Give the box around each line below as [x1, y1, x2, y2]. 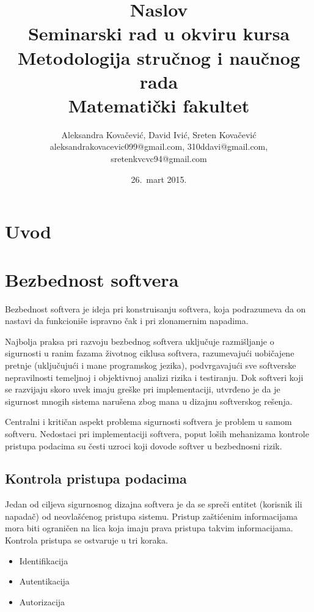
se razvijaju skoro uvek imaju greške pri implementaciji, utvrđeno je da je [5, 383, 280, 396]
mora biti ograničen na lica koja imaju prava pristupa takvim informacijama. [5, 522, 293, 534]
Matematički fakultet [68, 92, 250, 117]
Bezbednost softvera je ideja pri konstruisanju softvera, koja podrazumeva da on [5, 302, 306, 315]
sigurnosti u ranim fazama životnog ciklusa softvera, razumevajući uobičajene [5, 347, 294, 359]
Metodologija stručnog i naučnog [17, 45, 301, 70]
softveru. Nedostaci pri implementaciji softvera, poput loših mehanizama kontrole [5, 427, 309, 440]
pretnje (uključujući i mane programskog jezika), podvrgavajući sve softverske [5, 358, 296, 371]
